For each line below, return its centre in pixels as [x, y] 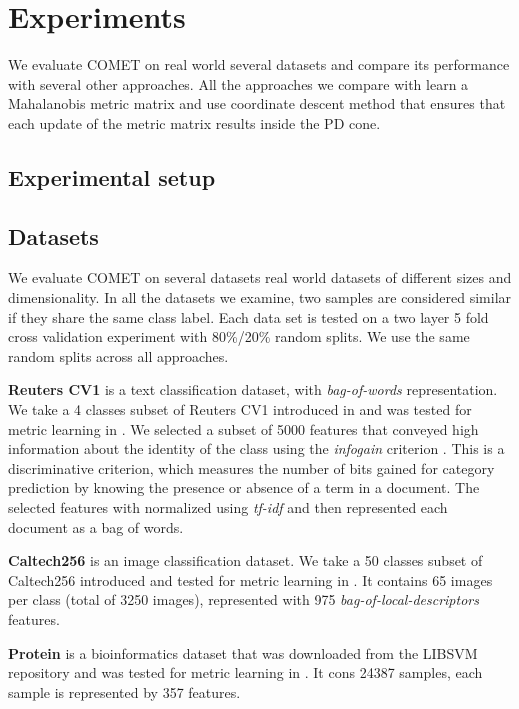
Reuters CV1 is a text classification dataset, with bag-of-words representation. [253, 389]
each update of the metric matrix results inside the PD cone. [194, 122]
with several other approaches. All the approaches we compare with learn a [238, 83]
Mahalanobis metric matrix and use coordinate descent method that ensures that [257, 103]
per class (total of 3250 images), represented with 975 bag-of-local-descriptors [243, 599]
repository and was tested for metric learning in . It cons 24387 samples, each [245, 672]
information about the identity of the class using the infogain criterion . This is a [256, 448]
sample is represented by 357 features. [124, 691]
